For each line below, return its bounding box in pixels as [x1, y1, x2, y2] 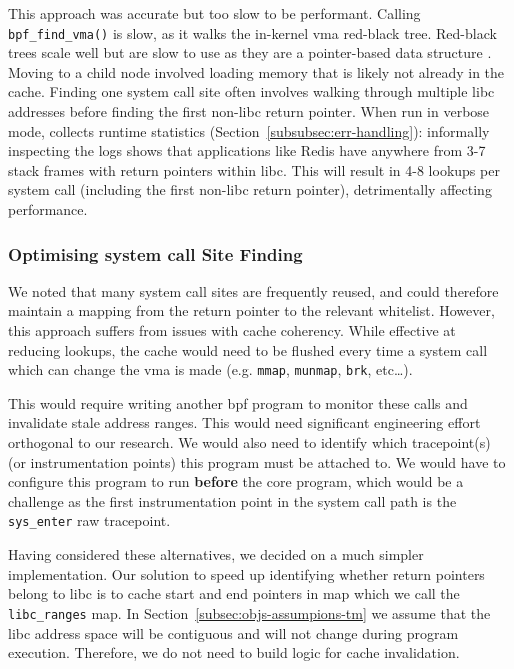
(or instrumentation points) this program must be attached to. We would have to [8, 451, 506, 472]
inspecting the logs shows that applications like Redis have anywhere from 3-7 [8, 140, 486, 161]
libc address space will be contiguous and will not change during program [8, 622, 459, 643]
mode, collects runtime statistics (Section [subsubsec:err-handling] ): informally [8, 120, 490, 141]
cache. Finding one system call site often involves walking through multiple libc [8, 81, 495, 102]
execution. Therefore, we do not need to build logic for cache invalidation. [8, 642, 460, 663]
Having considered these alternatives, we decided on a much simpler [8, 544, 424, 565]
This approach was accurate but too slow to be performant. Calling [8, 3, 421, 23]
